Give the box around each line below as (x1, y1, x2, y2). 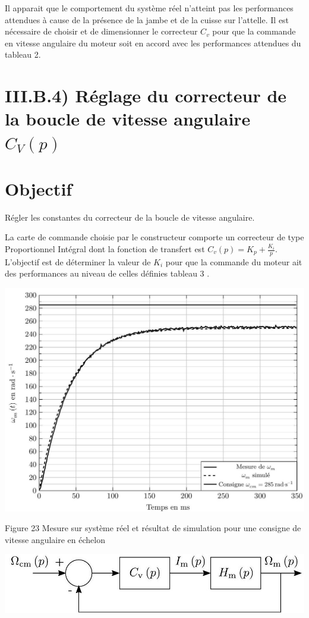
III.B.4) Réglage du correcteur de (5, 83, 287, 108)
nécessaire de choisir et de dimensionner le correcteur (5, 25, 198, 37)
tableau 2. (5, 48, 41, 61)
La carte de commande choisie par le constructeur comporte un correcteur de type (5, 231, 304, 243)
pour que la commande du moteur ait (165, 255, 302, 268)
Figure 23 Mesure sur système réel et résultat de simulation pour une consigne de (5, 522, 301, 534)
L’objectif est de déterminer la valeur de (5, 255, 151, 268)
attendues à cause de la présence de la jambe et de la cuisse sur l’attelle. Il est (5, 13, 289, 26)
